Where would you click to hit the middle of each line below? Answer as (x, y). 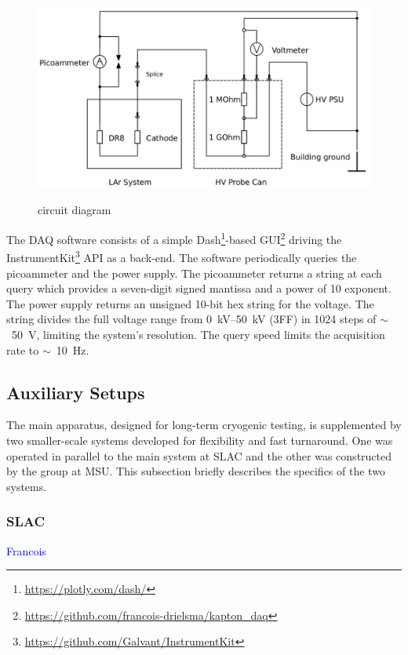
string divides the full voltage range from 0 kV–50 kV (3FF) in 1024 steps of (191, 319)
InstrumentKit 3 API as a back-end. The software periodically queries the (182, 256)
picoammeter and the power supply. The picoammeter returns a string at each (194, 273)
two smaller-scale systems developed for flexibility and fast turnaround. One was (200, 440)
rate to (23, 349)
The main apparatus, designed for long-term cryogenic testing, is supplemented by (204, 425)
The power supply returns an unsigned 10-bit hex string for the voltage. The (190, 303)
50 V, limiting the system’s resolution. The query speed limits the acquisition (198, 334)
